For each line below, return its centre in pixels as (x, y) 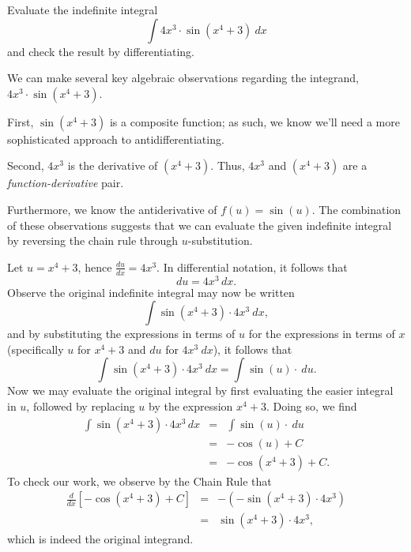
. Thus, (228, 165)
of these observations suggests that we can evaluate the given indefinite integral (200, 225)
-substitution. (220, 240)
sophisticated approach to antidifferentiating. (116, 139)
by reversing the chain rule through (93, 240)
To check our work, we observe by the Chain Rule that (140, 481)
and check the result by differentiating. (101, 51)
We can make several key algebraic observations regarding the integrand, (183, 78)
